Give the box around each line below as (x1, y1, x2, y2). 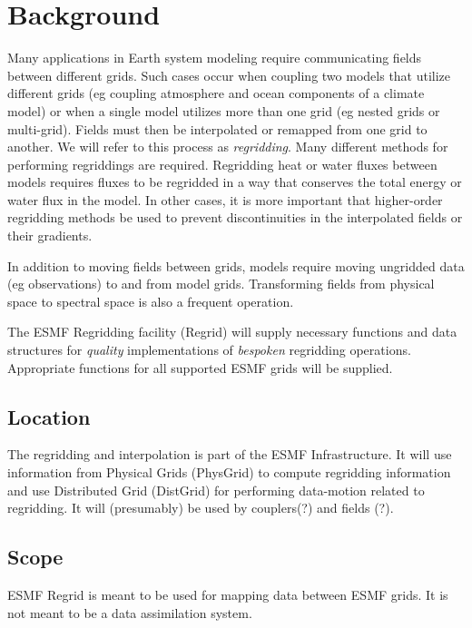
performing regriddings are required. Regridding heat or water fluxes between (7, 154, 438, 173)
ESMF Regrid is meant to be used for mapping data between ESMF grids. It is (7, 585, 448, 603)
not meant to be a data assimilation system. (7, 603, 252, 622)
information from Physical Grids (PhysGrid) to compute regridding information (7, 463, 451, 482)
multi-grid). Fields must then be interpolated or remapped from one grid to (7, 119, 428, 138)
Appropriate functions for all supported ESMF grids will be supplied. (7, 358, 393, 377)
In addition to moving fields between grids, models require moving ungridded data (7, 256, 465, 275)
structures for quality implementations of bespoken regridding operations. (7, 340, 411, 359)
